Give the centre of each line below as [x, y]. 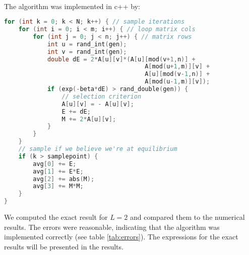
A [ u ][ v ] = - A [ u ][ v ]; [98, 104]
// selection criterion [102, 96]
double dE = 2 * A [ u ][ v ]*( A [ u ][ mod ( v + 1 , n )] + [121, 59]
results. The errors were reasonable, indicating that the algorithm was [112, 227]
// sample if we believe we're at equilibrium [98, 149]
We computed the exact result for [56, 217]
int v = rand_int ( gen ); [87, 52]
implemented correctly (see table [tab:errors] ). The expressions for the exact [121, 237]
